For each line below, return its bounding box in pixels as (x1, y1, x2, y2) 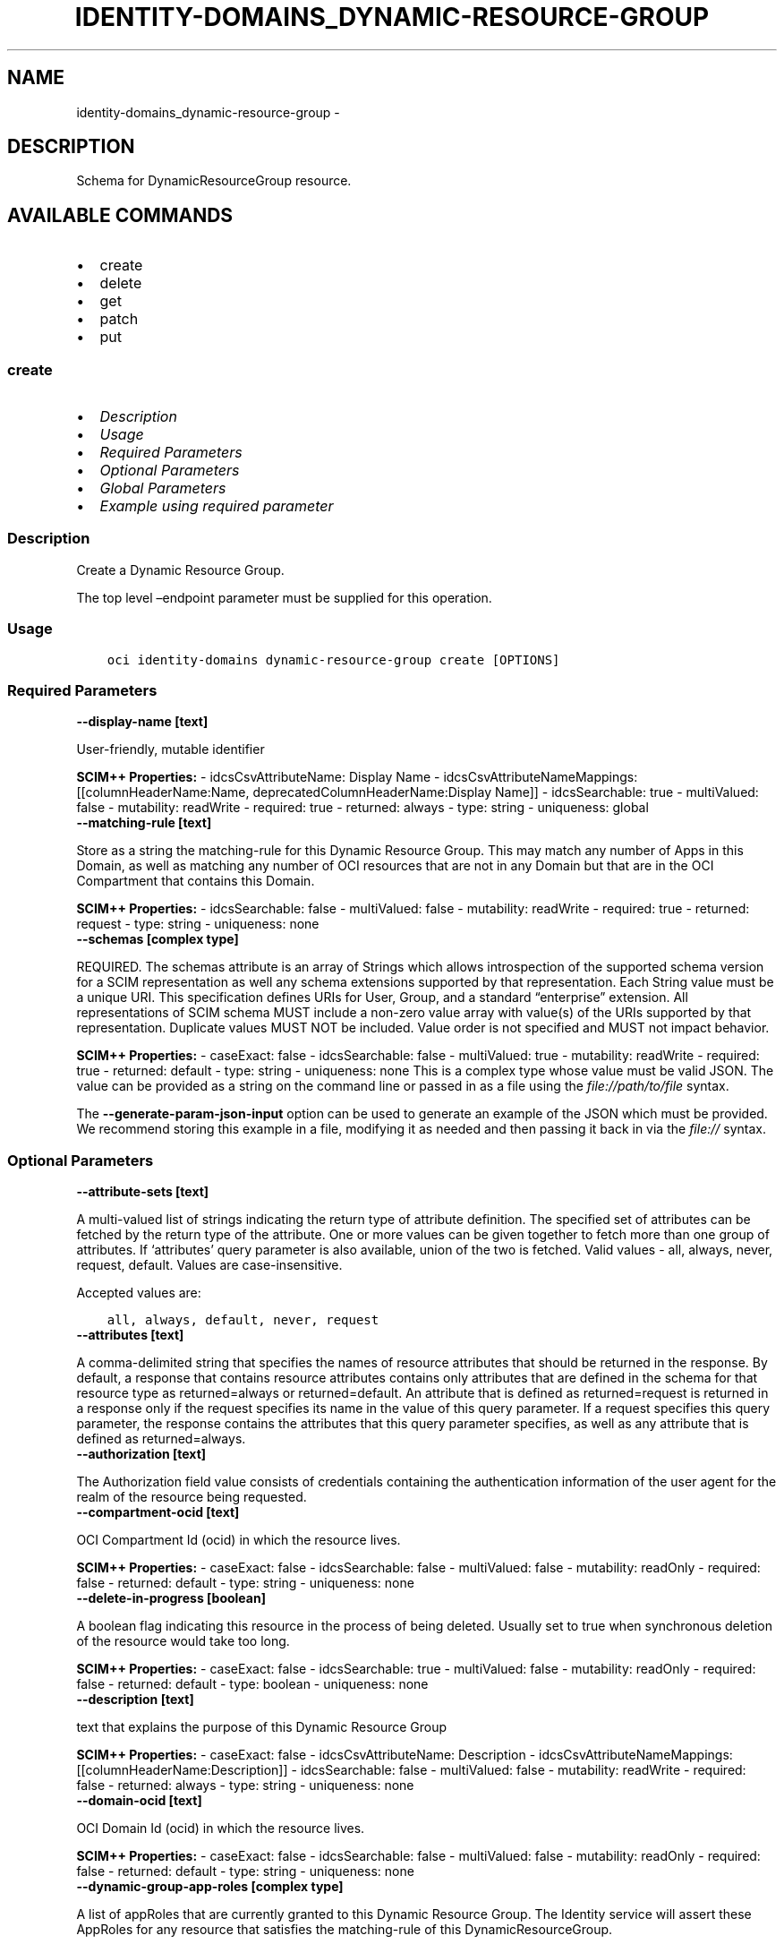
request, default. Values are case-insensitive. (76, 1257, 343, 1273)
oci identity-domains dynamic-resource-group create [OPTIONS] (107, 652, 560, 667)
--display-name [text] (76, 714, 209, 730)
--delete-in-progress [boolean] (76, 1590, 266, 1606)
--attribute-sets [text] (76, 1184, 209, 1200)
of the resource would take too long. (76, 1633, 290, 1649)
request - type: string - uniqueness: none (76, 916, 320, 932)
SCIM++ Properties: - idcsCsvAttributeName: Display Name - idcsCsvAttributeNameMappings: (76, 769, 638, 785)
